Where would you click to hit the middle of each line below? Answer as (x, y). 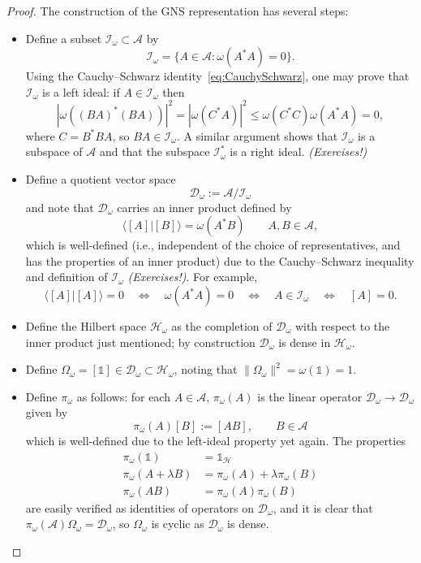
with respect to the (342, 326)
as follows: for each (123, 396)
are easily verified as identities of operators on (140, 507)
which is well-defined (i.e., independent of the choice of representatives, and (213, 245)
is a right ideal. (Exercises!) (299, 152)
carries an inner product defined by (204, 207)
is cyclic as (178, 524)
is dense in (305, 342)
